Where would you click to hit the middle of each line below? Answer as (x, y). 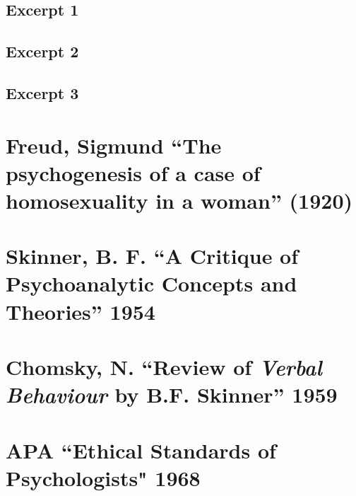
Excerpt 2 (42, 51)
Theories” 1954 (81, 311)
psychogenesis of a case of (133, 172)
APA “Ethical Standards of (141, 450)
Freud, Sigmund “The (114, 145)
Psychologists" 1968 (103, 477)
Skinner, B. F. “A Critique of (152, 256)
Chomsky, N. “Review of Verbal (164, 367)
